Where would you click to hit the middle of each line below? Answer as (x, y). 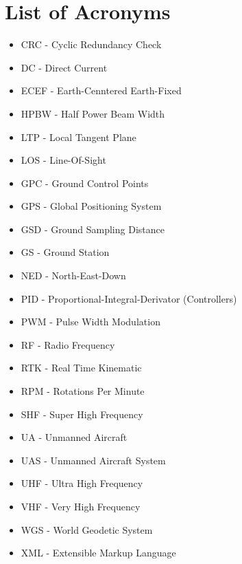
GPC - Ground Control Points (85, 183)
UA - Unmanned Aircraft (74, 437)
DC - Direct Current (64, 67)
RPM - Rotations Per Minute (83, 391)
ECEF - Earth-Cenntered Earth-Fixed (101, 90)
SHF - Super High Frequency (82, 414)
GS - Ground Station (65, 252)
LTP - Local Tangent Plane (78, 137)
